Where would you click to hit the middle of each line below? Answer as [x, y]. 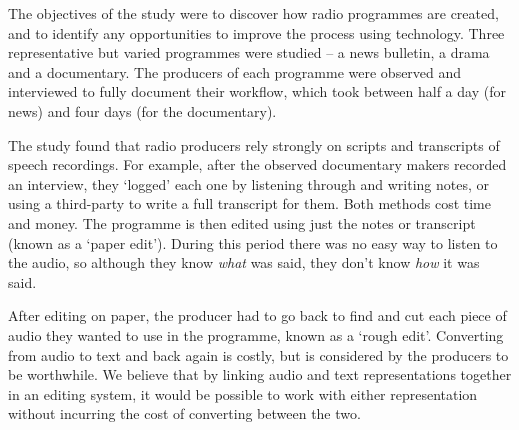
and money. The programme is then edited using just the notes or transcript [242, 222]
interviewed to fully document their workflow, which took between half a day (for [257, 91]
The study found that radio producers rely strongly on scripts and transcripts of [254, 144]
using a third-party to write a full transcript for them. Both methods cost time [249, 203]
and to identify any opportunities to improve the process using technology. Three [256, 32]
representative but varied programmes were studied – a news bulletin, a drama [249, 52]
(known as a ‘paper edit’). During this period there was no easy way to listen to [253, 242]
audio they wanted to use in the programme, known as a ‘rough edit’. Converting [256, 334]
